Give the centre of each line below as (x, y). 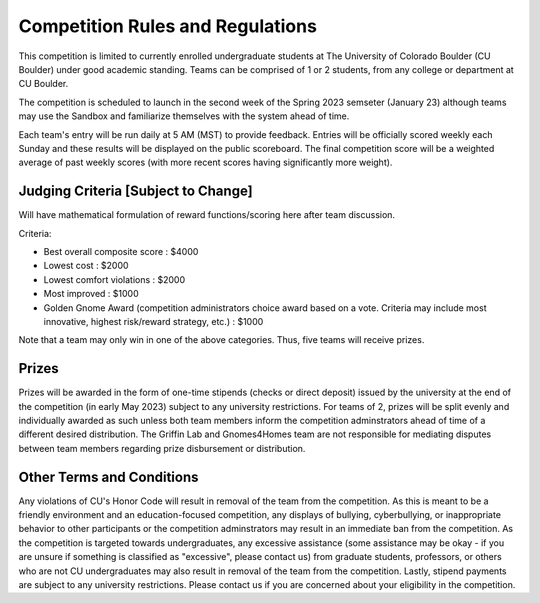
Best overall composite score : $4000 (121, 251)
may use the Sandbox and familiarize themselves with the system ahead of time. (184, 116)
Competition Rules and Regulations (167, 26)
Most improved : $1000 (91, 294)
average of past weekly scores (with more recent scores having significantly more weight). (205, 162)
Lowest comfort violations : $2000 (114, 279)
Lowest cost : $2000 (86, 266)
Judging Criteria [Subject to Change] (136, 191)
